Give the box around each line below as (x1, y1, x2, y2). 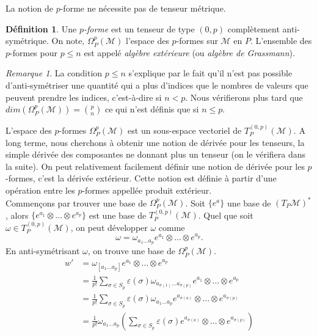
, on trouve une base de (87, 244, 175, 257)
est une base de (89, 208, 147, 221)
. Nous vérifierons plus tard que (185, 90, 303, 103)
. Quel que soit (198, 208, 253, 221)
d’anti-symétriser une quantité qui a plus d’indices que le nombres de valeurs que (5, 78, 308, 91)
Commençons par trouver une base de (5, 196, 147, 209)
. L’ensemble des (250, 34, 312, 47)
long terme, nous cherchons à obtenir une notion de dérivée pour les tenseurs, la (5, 136, 305, 148)
